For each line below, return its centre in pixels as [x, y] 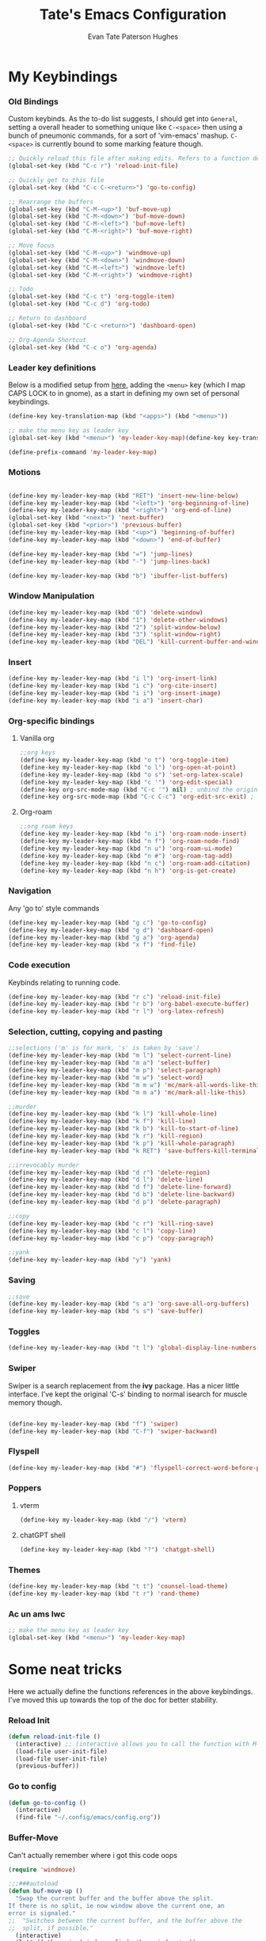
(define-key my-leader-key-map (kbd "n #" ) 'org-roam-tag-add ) [126, 856]
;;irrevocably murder [44, 1165]
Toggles [24, 1331]
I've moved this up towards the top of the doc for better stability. [113, 1700]
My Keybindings [63, 76]
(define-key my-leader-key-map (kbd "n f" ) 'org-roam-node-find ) [129, 841]
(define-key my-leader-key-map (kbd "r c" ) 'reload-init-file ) [115, 997]
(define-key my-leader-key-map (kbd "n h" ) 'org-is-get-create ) [128, 871]
